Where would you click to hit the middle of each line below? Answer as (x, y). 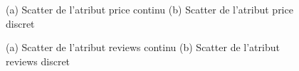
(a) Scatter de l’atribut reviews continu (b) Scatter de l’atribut (143, 47)
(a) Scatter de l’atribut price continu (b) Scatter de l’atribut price (149, 9)
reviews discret (38, 61)
